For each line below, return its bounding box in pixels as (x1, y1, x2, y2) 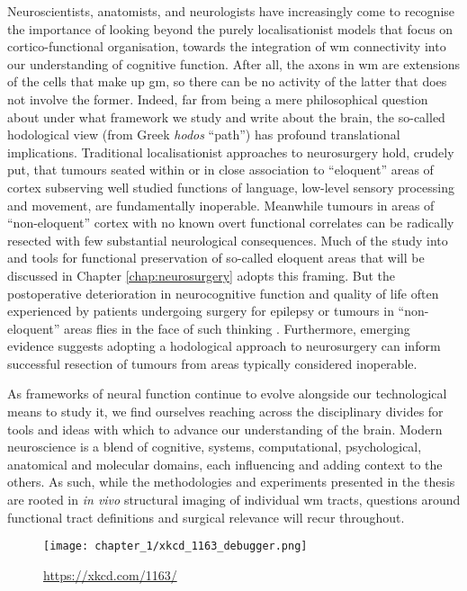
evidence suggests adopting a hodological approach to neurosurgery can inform (7, 336, 441, 355)
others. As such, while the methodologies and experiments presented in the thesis (7, 472, 455, 491)
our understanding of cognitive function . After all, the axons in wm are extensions (7, 54, 460, 73)
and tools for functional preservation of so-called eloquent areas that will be (7, 248, 425, 267)
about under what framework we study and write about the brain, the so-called (7, 107, 445, 126)
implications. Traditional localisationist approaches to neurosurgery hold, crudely (7, 142, 454, 161)
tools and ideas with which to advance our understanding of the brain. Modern (7, 419, 443, 438)
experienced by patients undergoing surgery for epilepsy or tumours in (7, 301, 394, 320)
